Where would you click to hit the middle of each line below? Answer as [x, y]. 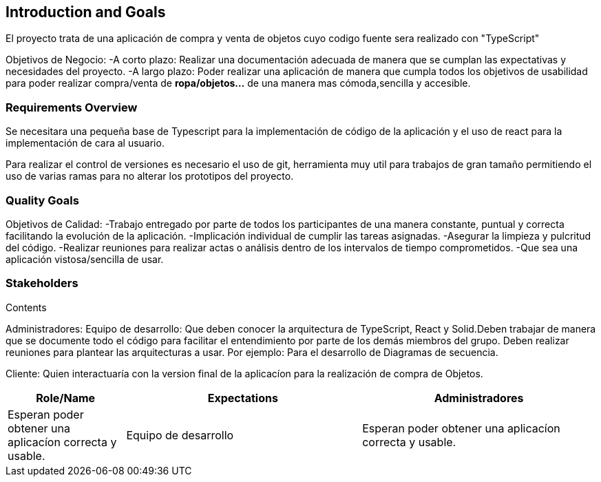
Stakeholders [42, 283]
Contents [26, 307]
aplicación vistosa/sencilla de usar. [85, 259]
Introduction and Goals [86, 12]
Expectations [243, 398]
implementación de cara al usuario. [85, 143]
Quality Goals [42, 200]
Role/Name [66, 398]
